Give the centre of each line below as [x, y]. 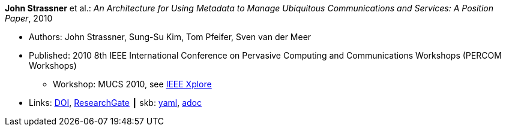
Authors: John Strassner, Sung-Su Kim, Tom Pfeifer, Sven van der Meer [170, 37]
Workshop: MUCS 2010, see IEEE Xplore [132, 84]
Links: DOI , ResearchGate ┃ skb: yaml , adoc [115, 103]
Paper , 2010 [29, 18]
